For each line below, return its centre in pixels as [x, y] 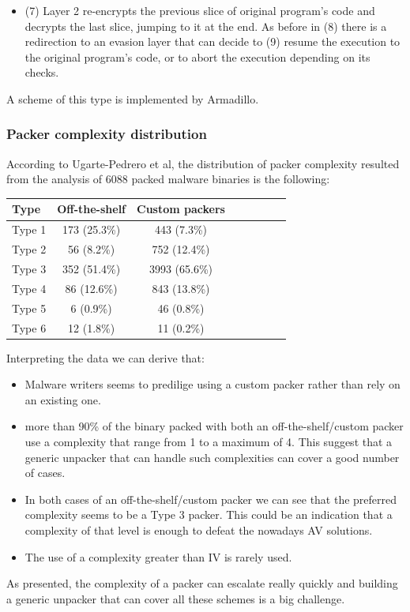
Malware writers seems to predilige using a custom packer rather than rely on [213, 384]
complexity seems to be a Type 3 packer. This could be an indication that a [209, 514]
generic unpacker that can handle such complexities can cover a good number [212, 457]
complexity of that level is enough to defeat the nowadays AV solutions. [199, 529]
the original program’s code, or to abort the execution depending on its [197, 56]
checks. [42, 72]
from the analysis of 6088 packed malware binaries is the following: [168, 179]
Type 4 [29, 288]
